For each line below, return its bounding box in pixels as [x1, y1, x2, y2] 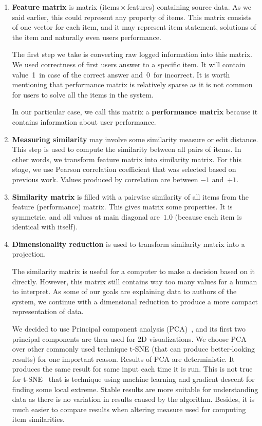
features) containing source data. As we [127, 2, 251, 12]
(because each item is [175, 211, 242, 222]
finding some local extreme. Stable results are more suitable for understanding [12, 383, 258, 394]
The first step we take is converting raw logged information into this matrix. [12, 49, 252, 60]
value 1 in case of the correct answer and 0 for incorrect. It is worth [12, 69, 230, 80]
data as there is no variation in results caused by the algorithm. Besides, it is [12, 394, 255, 404]
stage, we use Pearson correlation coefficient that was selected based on [12, 164, 236, 175]
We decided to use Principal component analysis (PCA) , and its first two [12, 323, 246, 334]
